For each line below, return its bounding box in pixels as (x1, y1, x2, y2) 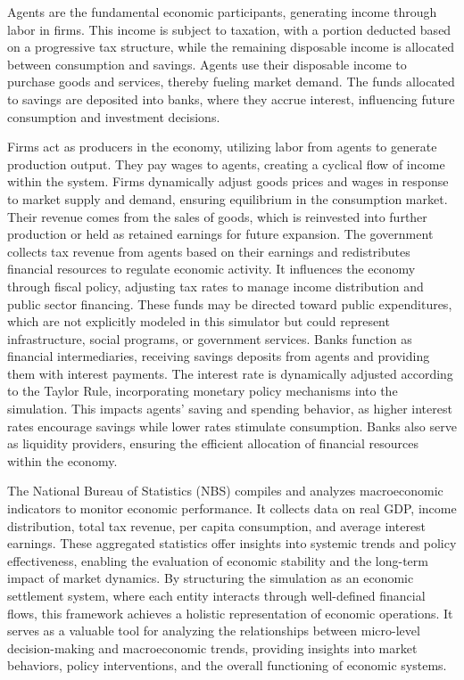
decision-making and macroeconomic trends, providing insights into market (7, 638, 418, 657)
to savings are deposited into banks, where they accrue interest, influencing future (7, 89, 455, 108)
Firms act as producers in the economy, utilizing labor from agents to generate (7, 137, 437, 156)
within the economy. (7, 451, 118, 470)
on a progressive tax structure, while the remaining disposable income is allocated (7, 37, 455, 56)
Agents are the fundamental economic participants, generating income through (7, 3, 437, 20)
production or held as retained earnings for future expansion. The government (7, 225, 434, 243)
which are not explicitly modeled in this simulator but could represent (7, 312, 390, 331)
